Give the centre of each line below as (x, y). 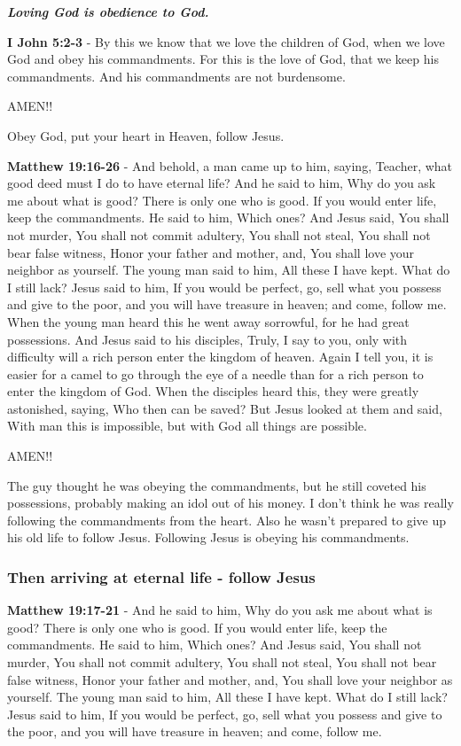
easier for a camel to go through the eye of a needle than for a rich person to (215, 373)
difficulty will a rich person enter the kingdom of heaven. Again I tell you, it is (220, 357)
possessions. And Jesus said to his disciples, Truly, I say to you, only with (207, 339)
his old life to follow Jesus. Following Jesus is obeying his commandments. (208, 537)
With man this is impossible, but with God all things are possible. (187, 426)
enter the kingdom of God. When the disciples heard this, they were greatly (213, 391)
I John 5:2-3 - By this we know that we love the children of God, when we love (226, 41)
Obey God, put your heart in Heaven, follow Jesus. (146, 135)
